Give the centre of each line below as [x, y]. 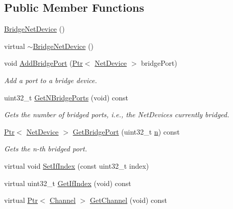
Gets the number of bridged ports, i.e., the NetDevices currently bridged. [117, 114]
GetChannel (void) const [129, 200]
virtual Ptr [21, 200]
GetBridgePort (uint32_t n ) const [126, 131]
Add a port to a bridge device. [51, 80]
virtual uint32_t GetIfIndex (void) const [68, 183]
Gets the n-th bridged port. [46, 149]
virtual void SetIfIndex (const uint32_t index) [77, 165]
